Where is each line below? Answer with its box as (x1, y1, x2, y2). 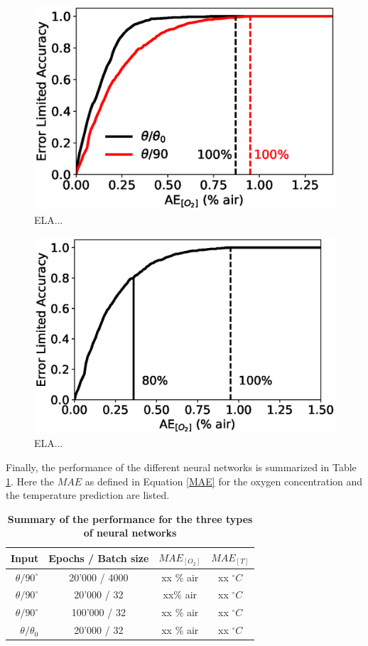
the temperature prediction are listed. (6, 488, 170, 502)
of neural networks (83, 525, 177, 540)
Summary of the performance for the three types (7, 511, 253, 526)
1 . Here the (6, 473, 55, 488)
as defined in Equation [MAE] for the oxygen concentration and (85, 473, 363, 488)
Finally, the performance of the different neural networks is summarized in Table (6, 459, 357, 474)
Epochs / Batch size (48, 550, 149, 565)
